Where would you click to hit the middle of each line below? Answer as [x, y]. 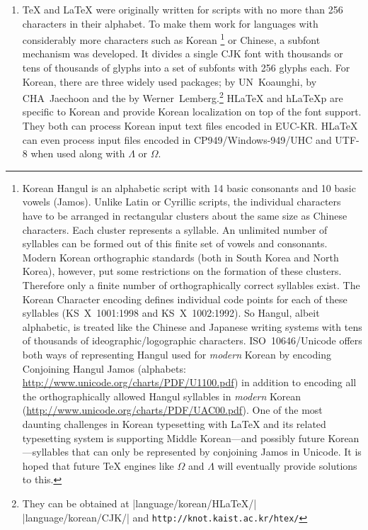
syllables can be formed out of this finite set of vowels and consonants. [175, 243]
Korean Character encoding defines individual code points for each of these [185, 299]
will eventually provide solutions [287, 465]
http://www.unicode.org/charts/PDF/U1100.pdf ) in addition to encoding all [189, 382]
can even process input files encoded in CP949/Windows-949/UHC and [177, 139]
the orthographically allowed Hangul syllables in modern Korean [162, 396]
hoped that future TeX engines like [98, 465]
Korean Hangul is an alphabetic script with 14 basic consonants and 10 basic [189, 187]
